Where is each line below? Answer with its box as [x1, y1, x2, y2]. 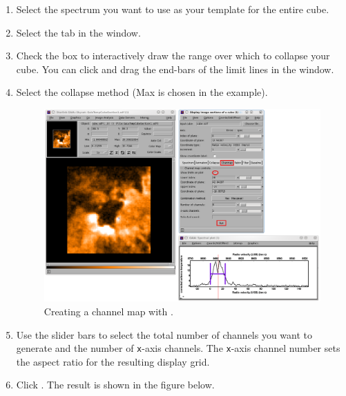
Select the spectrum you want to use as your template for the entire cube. [16, 2, 329, 16]
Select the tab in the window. [16, 25, 141, 39]
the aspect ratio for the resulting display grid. [16, 354, 210, 368]
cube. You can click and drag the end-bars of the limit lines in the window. [16, 61, 334, 76]
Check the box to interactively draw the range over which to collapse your [16, 48, 330, 63]
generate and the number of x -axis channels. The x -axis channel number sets [16, 341, 340, 355]
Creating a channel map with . [44, 304, 173, 318]
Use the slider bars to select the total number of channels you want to [16, 327, 313, 341]
